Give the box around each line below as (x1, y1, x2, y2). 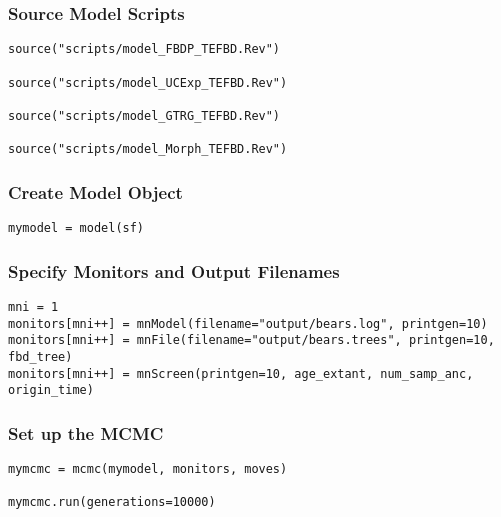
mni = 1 (8, 299, 59, 314)
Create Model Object (8, 179, 183, 204)
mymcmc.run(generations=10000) (8, 495, 216, 510)
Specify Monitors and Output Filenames (8, 258, 340, 283)
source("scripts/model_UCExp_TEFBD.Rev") (8, 75, 288, 90)
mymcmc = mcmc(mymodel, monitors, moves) (8, 462, 288, 477)
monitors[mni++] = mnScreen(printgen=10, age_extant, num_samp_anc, (8, 366, 474, 381)
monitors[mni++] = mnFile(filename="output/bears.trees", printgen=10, (8, 333, 495, 348)
